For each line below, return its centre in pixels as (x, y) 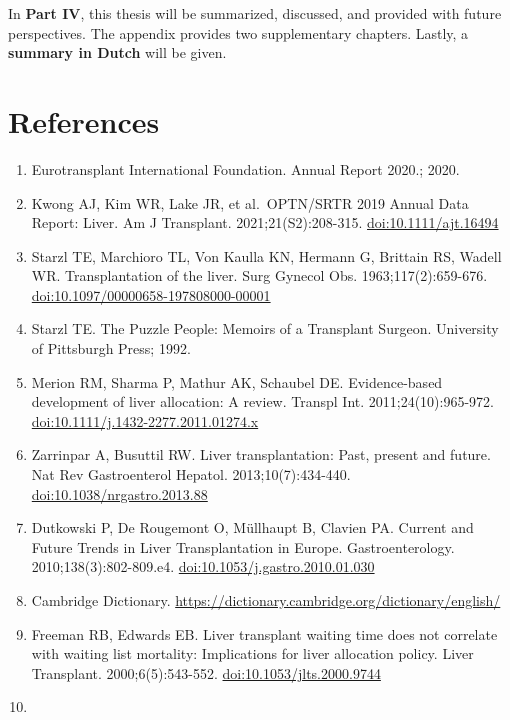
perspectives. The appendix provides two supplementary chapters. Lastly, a (238, 32)
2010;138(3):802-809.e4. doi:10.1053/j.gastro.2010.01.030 (203, 566)
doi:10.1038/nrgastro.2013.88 (119, 493)
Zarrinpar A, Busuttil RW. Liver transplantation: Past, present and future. (261, 454)
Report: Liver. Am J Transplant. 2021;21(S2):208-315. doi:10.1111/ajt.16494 (265, 222)
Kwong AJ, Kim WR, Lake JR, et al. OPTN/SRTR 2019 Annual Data (250, 202)
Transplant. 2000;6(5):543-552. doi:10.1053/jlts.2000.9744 (206, 672)
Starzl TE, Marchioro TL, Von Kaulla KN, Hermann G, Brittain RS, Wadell (266, 255)
